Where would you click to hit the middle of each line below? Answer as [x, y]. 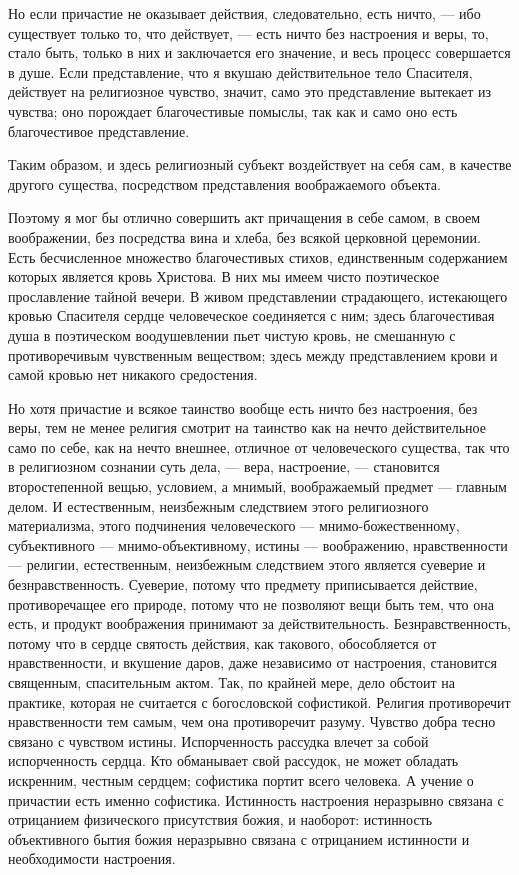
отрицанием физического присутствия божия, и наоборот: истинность [220, 819]
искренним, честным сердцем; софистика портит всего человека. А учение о [241, 779]
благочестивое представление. [99, 130]
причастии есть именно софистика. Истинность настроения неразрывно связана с [256, 799]
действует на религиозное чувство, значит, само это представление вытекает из [250, 91]
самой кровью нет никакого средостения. [133, 374]
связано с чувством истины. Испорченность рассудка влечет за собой [218, 740]
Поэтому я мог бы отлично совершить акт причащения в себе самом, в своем [244, 217]
